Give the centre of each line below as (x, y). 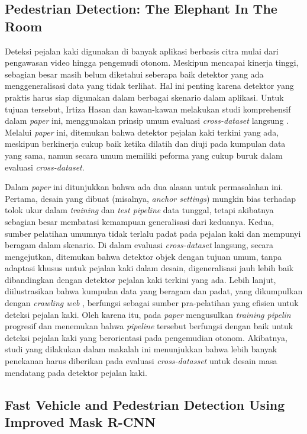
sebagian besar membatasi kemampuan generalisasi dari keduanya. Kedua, (140, 221)
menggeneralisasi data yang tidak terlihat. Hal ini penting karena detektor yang (149, 86)
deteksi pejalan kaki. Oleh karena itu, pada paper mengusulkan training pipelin (148, 314)
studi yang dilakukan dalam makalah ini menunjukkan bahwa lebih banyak (141, 349)
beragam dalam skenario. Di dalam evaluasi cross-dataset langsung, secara (139, 245)
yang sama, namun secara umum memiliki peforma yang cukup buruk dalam (144, 155)
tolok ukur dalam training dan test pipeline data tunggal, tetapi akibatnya (139, 210)
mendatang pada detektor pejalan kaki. (76, 372)
